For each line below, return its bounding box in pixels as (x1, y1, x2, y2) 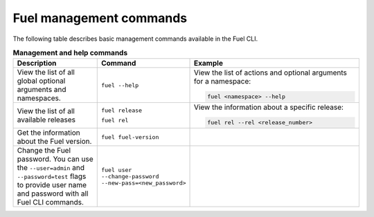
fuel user (100, 166, 132, 173)
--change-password (100, 173, 159, 180)
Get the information (17, 128, 81, 138)
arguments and (17, 85, 66, 95)
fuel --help (100, 82, 139, 89)
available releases (17, 115, 76, 124)
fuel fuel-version (100, 133, 159, 141)
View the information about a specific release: (194, 102, 344, 112)
